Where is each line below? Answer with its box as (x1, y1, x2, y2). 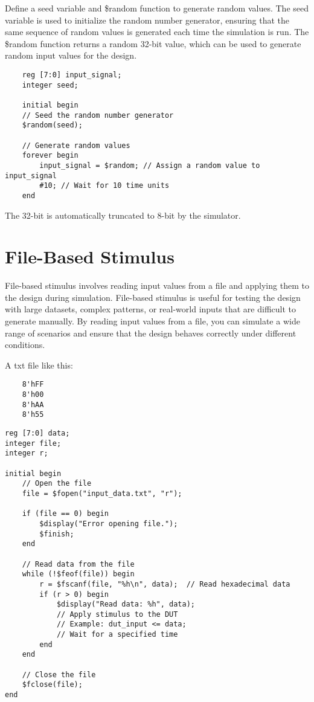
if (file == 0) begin (22, 509, 109, 518)
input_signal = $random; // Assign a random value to (39, 161, 260, 170)
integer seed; (22, 80, 78, 89)
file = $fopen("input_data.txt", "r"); (22, 489, 182, 498)
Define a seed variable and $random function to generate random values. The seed (5, 2, 309, 14)
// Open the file (22, 479, 92, 488)
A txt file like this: (5, 358, 73, 371)
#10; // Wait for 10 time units (39, 181, 170, 190)
